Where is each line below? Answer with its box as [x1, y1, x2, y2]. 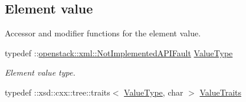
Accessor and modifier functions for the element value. [5, 27, 201, 39]
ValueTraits [199, 86, 241, 98]
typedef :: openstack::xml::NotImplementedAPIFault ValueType [5, 46, 233, 59]
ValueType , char [124, 86, 183, 98]
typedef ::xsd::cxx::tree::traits [5, 86, 110, 98]
